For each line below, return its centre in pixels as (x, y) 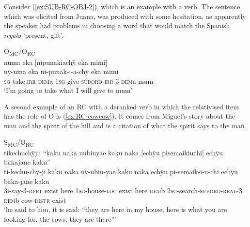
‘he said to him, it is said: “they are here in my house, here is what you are (116, 209)
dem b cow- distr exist (35, 200)
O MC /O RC (20, 52)
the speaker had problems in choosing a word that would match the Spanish (117, 25)
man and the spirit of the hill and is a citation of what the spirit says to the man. (125, 126)
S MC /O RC (19, 142)
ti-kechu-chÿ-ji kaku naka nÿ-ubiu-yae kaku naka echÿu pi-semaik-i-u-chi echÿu (121, 171)
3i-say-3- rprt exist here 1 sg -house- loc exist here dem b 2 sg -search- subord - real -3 (123, 190)
